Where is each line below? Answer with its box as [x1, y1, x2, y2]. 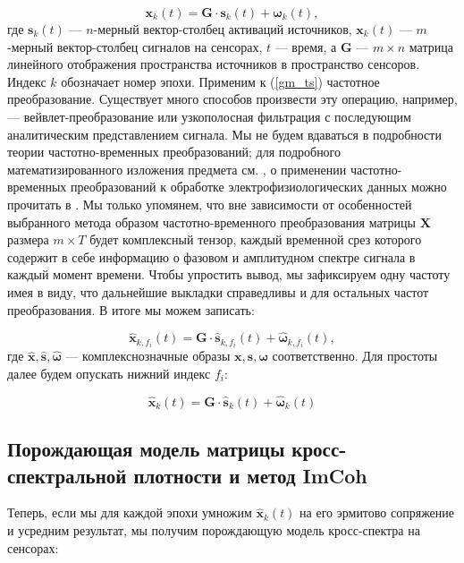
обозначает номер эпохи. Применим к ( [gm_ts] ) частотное [61, 72, 380, 90]
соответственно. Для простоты [272, 346, 438, 365]
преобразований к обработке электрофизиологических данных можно [70, 177, 447, 196]
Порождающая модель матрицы [7, 435, 285, 463]
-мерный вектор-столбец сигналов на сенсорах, [7, 37, 263, 55]
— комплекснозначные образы [65, 346, 231, 365]
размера [7, 230, 49, 249]
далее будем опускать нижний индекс [7, 364, 211, 382]
